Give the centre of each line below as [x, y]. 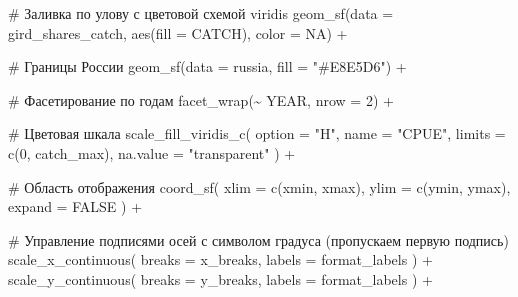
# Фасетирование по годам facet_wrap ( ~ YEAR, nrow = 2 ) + [201, 99]
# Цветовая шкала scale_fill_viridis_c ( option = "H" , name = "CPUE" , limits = [257, 133]
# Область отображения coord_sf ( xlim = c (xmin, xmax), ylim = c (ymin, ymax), [259, 186]
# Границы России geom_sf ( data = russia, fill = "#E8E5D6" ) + [207, 66]
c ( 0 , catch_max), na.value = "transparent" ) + [152, 152]
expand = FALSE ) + [75, 206]
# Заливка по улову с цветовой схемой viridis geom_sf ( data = [201, 13]
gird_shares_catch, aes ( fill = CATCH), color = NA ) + [178, 32]
